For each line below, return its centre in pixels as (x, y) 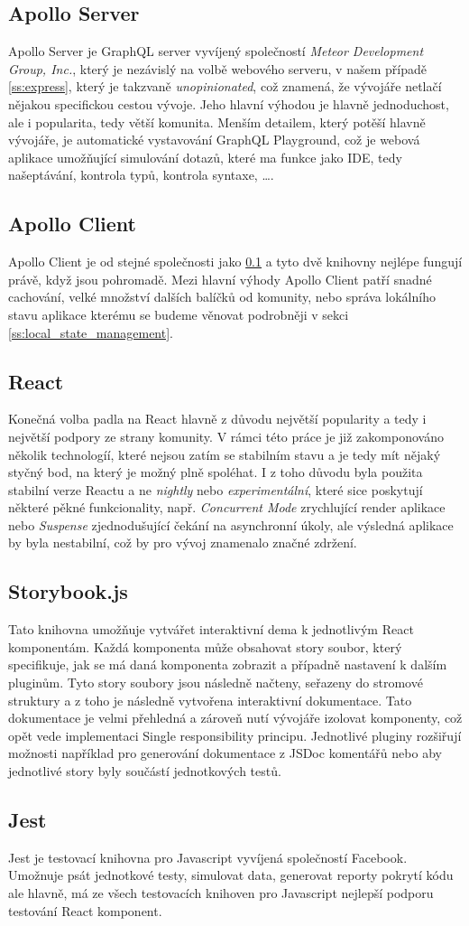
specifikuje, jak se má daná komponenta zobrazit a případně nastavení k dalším (228, 664)
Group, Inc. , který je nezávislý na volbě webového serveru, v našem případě (217, 68)
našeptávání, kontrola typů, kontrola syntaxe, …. (141, 175)
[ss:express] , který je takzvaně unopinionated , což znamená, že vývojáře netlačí (225, 86)
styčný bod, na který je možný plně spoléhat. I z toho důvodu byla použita (216, 472)
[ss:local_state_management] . (91, 332)
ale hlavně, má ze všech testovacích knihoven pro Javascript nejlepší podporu (221, 893)
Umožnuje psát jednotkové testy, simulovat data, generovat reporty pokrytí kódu (231, 875)
